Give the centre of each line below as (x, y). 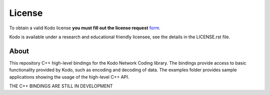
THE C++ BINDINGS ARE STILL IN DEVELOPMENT (61, 86)
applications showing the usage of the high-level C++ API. (69, 77)
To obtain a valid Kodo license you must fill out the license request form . (85, 28)
